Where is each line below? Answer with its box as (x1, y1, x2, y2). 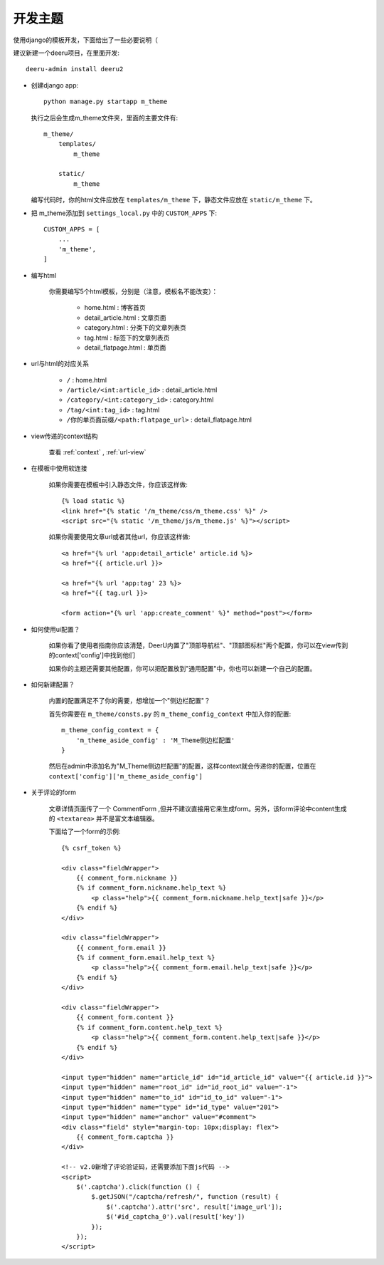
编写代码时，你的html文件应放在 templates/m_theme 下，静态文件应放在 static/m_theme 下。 (31, 196, 316, 204)
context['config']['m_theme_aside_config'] (48, 772, 203, 780)
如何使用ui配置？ (31, 625, 80, 633)
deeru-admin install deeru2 (26, 65, 124, 73)
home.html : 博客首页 (84, 303, 146, 312)
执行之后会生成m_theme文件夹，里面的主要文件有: (31, 113, 178, 122)
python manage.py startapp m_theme (43, 98, 168, 106)
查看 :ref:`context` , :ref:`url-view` (48, 448, 146, 457)
